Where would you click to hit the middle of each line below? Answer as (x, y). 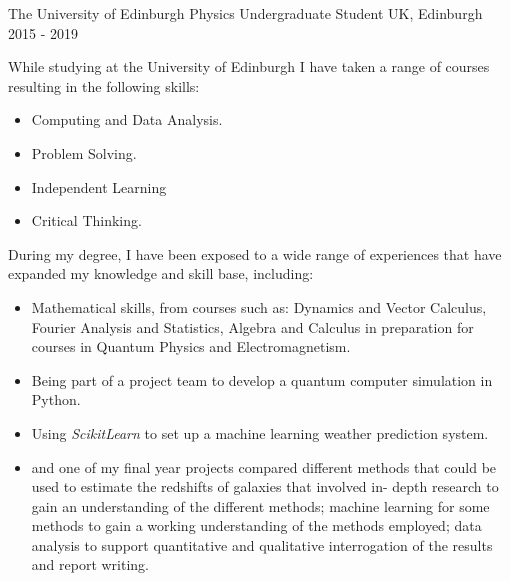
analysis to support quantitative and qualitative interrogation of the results (262, 544)
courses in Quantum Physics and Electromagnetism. (191, 346)
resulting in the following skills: (104, 85)
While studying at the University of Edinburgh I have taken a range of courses (249, 66)
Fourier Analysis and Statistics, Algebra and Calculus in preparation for (252, 326)
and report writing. (90, 564)
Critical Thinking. (86, 220)
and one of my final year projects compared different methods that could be (264, 466)
